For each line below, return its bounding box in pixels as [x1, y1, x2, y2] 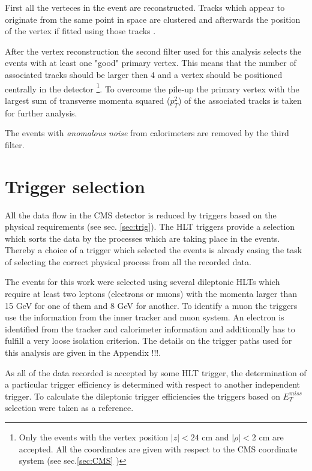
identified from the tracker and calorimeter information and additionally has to [5, 322, 295, 335]
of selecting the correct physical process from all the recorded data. [5, 255, 251, 268]
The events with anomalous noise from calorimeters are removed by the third [5, 127, 289, 139]
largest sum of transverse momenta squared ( [5, 94, 170, 106]
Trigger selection [5, 173, 145, 198]
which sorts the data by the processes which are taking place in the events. [5, 232, 280, 244]
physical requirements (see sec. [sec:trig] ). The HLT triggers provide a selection [5, 220, 295, 233]
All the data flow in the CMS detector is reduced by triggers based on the [5, 208, 277, 221]
